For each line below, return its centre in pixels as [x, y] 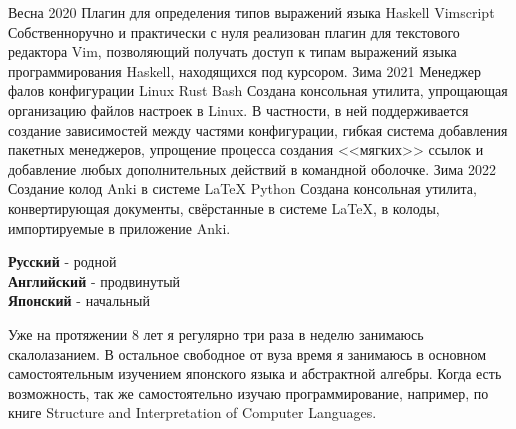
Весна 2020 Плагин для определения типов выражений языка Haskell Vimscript [251, 12]
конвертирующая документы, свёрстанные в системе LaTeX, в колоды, [224, 207]
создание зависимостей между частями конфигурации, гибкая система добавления [258, 129]
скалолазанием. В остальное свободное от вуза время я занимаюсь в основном [247, 353]
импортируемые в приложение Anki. [119, 227]
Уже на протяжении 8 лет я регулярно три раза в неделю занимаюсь [216, 333]
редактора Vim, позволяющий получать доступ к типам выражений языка [232, 51]
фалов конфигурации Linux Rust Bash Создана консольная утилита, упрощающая [258, 90]
